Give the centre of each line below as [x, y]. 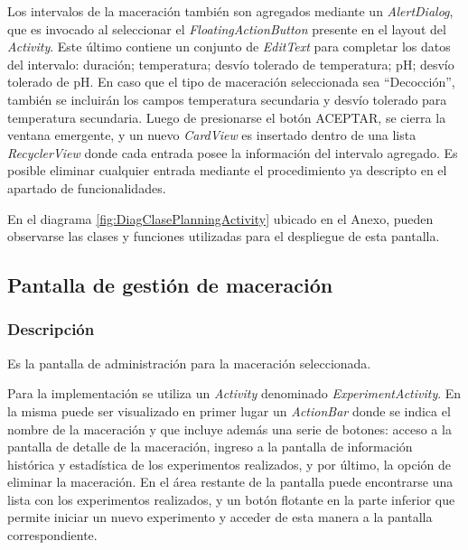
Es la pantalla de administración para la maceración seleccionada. [189, 363]
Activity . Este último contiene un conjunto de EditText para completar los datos [229, 47]
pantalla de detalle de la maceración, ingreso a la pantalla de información [210, 447]
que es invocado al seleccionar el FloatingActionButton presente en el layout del [227, 28]
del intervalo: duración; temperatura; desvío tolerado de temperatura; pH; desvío [231, 64]
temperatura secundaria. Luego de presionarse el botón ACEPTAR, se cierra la [227, 117]
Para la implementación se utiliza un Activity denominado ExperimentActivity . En [234, 393]
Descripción [51, 329]
